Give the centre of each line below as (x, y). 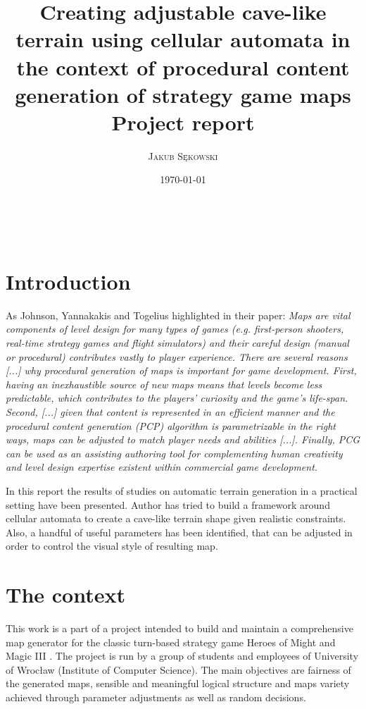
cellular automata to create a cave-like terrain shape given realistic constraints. (176, 518)
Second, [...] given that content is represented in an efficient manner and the (170, 411)
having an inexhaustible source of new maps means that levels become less (164, 384)
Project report (183, 122)
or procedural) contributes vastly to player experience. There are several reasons (177, 356)
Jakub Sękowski (183, 155)
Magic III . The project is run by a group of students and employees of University (182, 656)
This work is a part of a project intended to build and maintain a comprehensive (179, 628)
